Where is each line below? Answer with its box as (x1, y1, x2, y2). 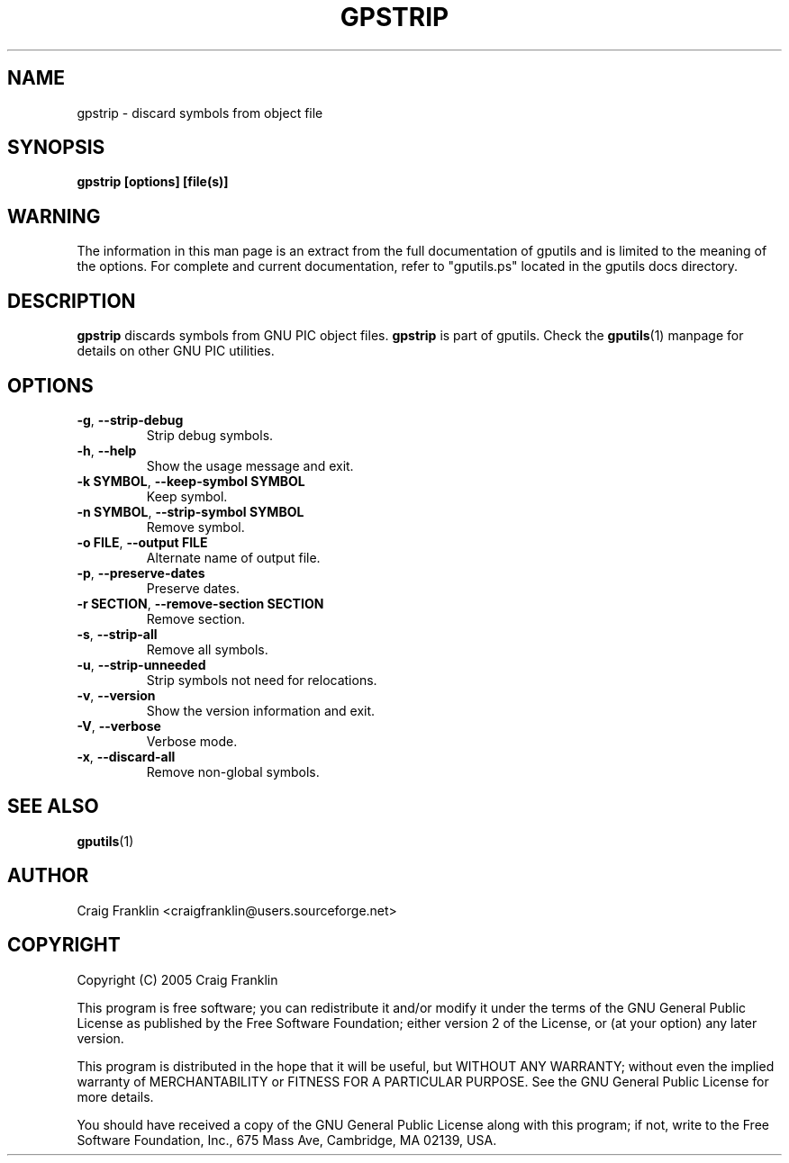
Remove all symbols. (146, 641, 268, 657)
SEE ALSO (7, 795, 99, 818)
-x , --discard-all (77, 748, 176, 764)
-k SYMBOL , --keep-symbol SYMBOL (77, 473, 305, 489)
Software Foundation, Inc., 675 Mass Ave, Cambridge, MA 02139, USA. (77, 1131, 497, 1148)
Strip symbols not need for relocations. (146, 672, 377, 688)
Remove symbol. (146, 518, 245, 535)
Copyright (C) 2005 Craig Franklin (77, 971, 278, 987)
